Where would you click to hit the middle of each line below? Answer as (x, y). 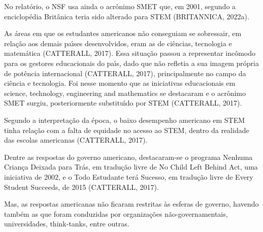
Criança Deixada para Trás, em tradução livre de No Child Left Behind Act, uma (131, 167)
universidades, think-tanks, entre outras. (67, 224)
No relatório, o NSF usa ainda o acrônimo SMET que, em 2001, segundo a (120, 6)
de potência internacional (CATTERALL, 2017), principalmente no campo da (125, 73)
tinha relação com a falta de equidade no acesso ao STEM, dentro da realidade (127, 130)
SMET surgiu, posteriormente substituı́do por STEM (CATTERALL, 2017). (123, 103)
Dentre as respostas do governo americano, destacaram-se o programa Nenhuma (128, 157)
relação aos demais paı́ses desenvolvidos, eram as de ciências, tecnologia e (118, 43)
